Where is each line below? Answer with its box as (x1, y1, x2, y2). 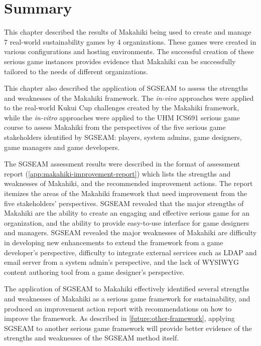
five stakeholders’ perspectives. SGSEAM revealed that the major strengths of (4, 198, 244, 208)
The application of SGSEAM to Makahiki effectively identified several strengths (4, 283, 249, 294)
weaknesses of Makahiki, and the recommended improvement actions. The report (4, 178, 253, 189)
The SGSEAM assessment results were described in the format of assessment (4, 158, 240, 169)
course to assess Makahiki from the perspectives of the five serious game (4, 122, 226, 132)
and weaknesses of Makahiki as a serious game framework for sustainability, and (4, 293, 250, 303)
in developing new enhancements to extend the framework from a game (4, 237, 223, 247)
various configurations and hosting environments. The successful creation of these (4, 46, 254, 57)
